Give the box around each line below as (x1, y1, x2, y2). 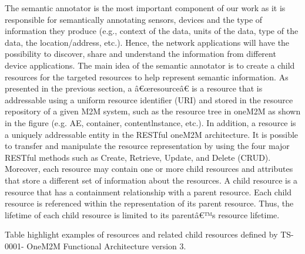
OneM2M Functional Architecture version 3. (26, 239, 186, 252)
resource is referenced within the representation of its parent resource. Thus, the (5, 197, 294, 209)
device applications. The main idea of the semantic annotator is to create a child (5, 59, 295, 71)
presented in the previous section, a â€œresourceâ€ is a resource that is (5, 82, 263, 94)
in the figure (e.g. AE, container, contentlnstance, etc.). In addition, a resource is (5, 116, 296, 128)
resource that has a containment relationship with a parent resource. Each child (5, 185, 292, 198)
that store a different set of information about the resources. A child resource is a (5, 174, 298, 186)
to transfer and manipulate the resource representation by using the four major (5, 140, 290, 152)
